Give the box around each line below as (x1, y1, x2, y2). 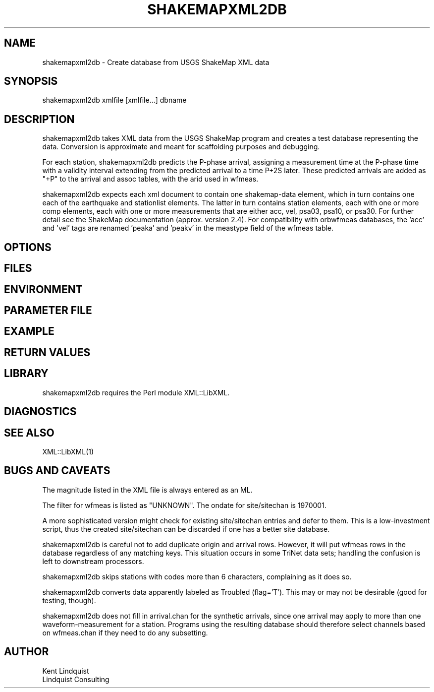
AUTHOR (4, 645, 49, 658)
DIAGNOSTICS (4, 405, 77, 418)
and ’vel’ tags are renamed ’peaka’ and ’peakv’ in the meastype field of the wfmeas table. (42, 224, 334, 233)
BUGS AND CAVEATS (4, 464, 110, 477)
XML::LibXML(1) (42, 447, 94, 456)
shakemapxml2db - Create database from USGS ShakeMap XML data (42, 58, 270, 66)
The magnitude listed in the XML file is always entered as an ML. (42, 485, 253, 494)
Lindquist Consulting (42, 675, 109, 684)
